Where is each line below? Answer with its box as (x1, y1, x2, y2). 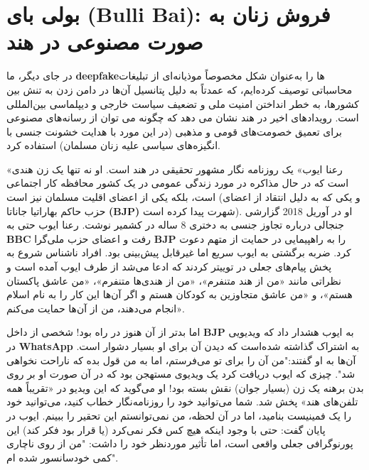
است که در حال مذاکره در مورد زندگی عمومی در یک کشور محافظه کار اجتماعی (6, 175, 349, 190)
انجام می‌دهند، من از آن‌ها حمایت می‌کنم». (6, 300, 185, 315)
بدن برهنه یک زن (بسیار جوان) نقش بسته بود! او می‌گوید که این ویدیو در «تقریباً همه (6, 380, 364, 395)
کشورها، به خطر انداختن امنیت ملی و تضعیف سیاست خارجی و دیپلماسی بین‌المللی (6, 96, 359, 111)
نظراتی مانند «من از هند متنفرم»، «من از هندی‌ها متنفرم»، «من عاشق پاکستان (6, 273, 341, 288)
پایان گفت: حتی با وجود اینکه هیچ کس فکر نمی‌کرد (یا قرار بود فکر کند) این (6, 422, 326, 437)
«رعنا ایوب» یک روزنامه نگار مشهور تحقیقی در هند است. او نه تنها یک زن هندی (6, 161, 343, 176)
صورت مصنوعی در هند (6, 27, 203, 56)
